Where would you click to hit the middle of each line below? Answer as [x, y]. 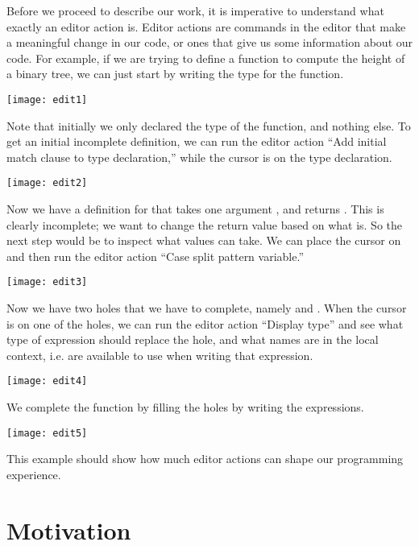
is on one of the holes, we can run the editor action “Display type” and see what [205, 323]
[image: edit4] [47, 381]
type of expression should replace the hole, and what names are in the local [193, 339]
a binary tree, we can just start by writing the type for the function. [175, 74]
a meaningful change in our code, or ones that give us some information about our [210, 42]
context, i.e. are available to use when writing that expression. [160, 355]
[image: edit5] [47, 433]
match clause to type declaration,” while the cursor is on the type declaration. [199, 157]
